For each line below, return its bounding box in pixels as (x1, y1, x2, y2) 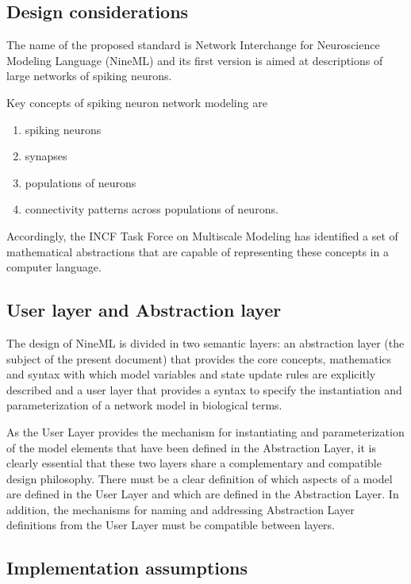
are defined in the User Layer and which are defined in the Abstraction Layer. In (6, 486, 399, 502)
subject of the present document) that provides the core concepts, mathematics (6, 350, 392, 367)
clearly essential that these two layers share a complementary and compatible (6, 455, 382, 471)
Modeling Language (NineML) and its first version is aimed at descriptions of (6, 52, 383, 68)
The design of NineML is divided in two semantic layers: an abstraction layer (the (6, 334, 405, 351)
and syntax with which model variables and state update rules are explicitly (6, 366, 376, 382)
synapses (25, 148, 67, 164)
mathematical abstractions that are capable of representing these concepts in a (6, 243, 389, 259)
